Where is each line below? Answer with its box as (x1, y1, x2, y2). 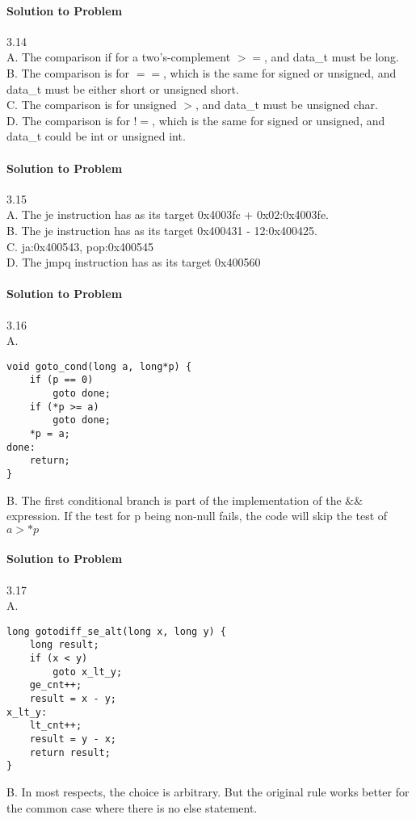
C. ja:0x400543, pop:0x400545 (6, 237, 154, 254)
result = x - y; (29, 693, 117, 705)
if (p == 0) (29, 374, 94, 386)
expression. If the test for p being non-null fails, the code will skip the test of (6, 507, 388, 524)
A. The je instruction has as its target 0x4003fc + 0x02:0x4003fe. (6, 206, 329, 223)
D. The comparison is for (6, 111, 130, 128)
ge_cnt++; (29, 679, 82, 691)
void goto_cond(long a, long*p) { (6, 360, 192, 372)
